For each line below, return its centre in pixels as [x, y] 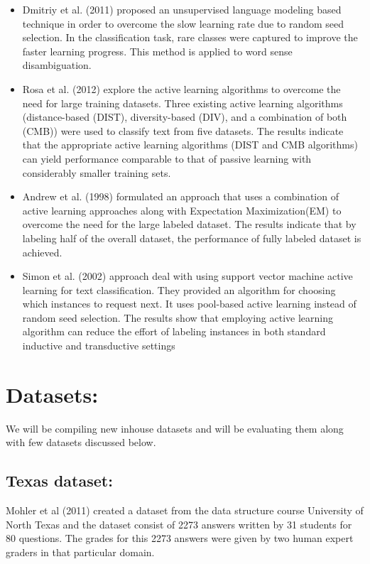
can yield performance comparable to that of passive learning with [167, 158]
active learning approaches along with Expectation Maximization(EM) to [182, 210]
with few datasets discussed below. [81, 442]
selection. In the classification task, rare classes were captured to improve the [190, 37]
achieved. [42, 252]
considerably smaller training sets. [97, 172]
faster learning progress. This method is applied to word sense [157, 51]
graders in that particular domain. [80, 552]
